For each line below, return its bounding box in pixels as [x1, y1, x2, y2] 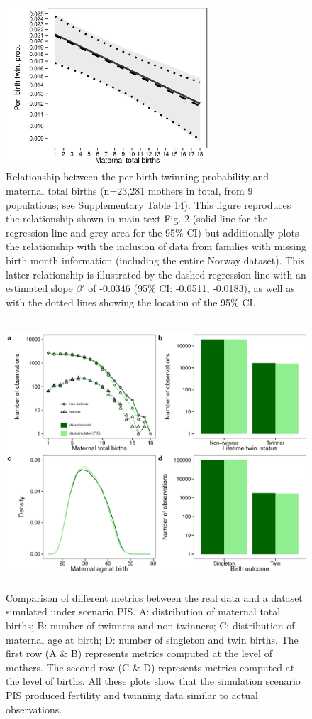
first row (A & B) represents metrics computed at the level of [6, 646, 272, 661]
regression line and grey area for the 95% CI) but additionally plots [6, 225, 299, 239]
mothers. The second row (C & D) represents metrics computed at [6, 659, 295, 674]
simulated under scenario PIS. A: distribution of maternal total [6, 604, 281, 619]
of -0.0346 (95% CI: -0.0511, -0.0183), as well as [88, 281, 295, 296]
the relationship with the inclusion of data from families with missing [6, 239, 306, 254]
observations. [6, 701, 62, 716]
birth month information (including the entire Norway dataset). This [6, 252, 305, 267]
